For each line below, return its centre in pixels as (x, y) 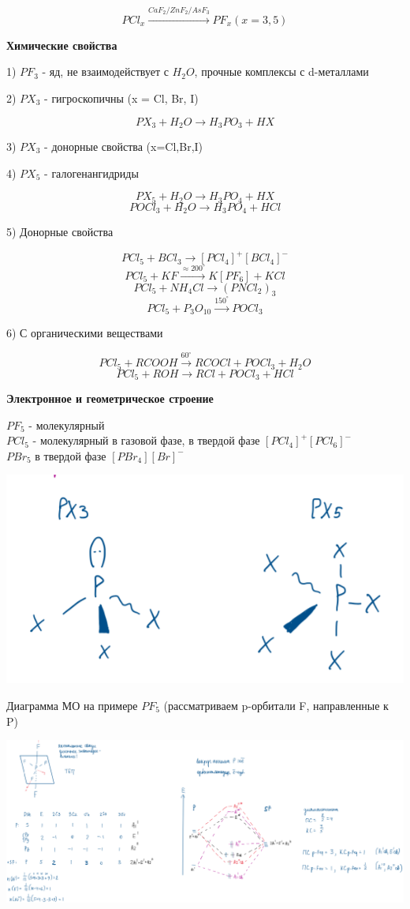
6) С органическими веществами (85, 333)
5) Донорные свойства (60, 232)
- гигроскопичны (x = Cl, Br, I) (121, 98)
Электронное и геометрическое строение (110, 398)
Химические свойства (62, 45)
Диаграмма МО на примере (72, 706)
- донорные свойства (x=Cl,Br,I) (124, 146)
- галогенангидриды (91, 173)
